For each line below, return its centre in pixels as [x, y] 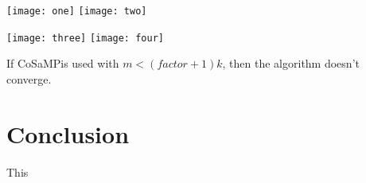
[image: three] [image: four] [85, 38]
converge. [29, 78]
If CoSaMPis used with [63, 63]
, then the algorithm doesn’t [291, 63]
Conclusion [68, 133]
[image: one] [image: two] [77, 11]
